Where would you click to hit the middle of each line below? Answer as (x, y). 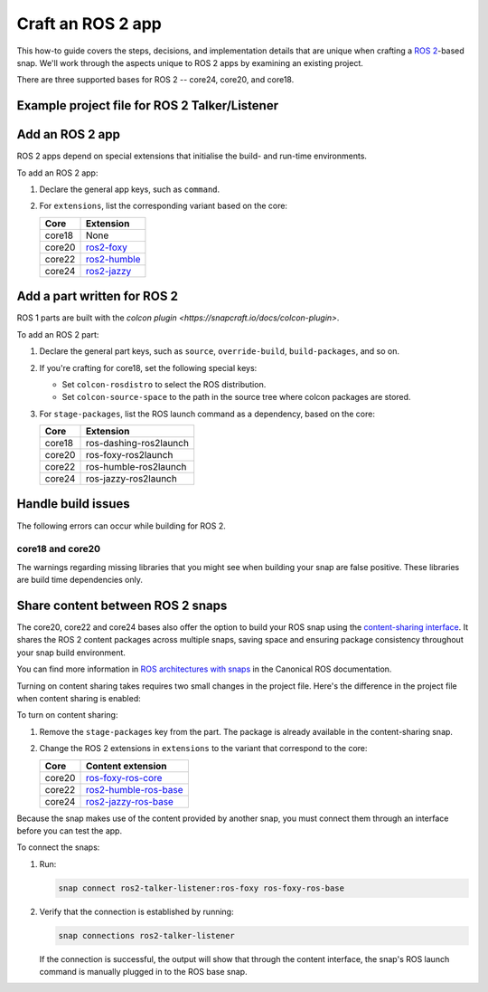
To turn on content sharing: (67, 715)
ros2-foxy (107, 247)
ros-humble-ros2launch (136, 467)
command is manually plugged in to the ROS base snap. (143, 972)
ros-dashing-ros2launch (137, 444)
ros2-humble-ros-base (134, 789)
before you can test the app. (69, 830)
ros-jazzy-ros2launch (131, 479)
